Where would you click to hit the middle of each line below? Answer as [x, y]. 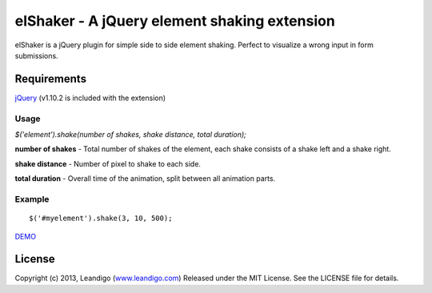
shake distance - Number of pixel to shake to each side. [108, 163]
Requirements [51, 79]
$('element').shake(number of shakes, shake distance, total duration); [131, 134]
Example [32, 199]
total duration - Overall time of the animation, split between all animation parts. [145, 179]
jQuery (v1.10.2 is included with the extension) [90, 98]
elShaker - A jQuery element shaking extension [175, 21]
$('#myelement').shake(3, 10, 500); [101, 219]
